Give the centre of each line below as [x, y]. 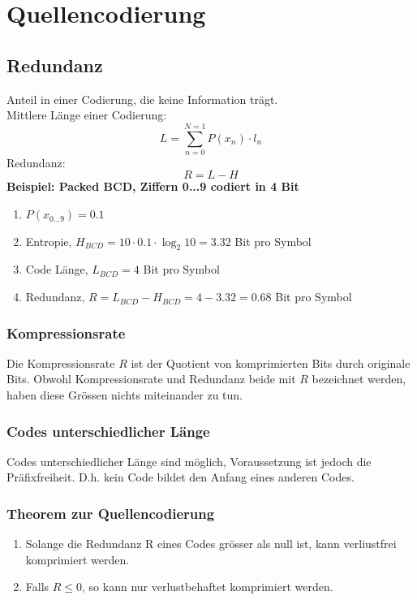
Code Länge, [57, 269]
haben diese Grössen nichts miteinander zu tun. [125, 395]
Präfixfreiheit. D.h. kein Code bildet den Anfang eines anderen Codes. [181, 477]
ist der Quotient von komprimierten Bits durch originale [271, 363]
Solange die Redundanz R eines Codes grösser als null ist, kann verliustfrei [211, 544]
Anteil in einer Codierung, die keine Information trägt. [142, 99]
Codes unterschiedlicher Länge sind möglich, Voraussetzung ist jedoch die [189, 461]
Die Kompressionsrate [61, 363]
